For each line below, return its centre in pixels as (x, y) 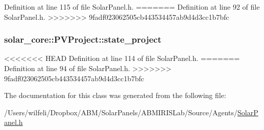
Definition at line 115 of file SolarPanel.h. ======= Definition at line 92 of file (132, 7)
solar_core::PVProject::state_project (83, 39)
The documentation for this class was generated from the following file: (115, 95)
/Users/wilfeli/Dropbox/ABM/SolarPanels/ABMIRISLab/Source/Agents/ (121, 112)
